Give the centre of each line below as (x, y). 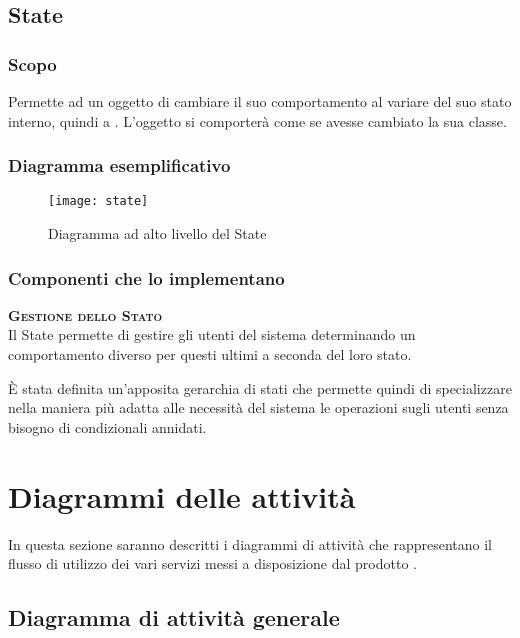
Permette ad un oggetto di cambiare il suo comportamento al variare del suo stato (260, 101)
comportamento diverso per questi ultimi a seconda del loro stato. (210, 354)
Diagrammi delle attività (182, 495)
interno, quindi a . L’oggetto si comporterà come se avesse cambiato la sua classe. (257, 120)
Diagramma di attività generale (174, 617)
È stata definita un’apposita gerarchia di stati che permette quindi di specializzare (260, 387)
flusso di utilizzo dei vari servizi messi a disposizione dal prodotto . (212, 563)
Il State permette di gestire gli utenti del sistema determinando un (212, 334)
